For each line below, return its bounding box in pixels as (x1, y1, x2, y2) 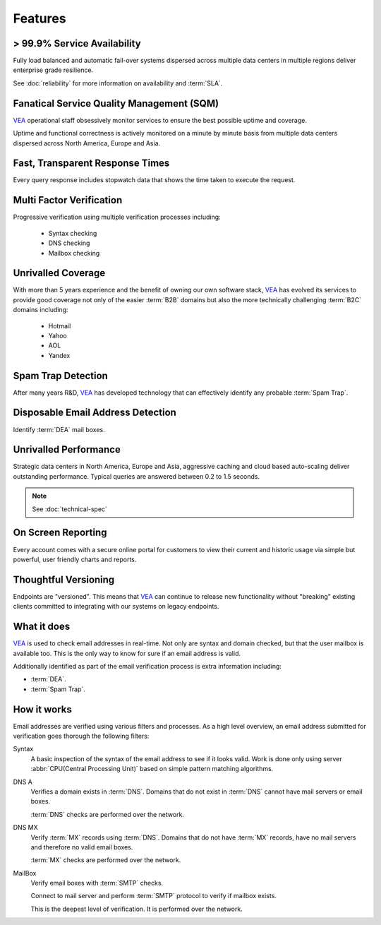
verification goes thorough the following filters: (13, 732, 150, 741)
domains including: (13, 306, 68, 314)
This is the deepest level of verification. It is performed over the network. (30, 905, 243, 913)
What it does (13, 621, 71, 633)
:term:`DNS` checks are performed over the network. (30, 810, 185, 818)
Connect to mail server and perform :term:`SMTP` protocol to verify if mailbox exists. (30, 892, 277, 900)
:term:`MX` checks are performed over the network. (30, 856, 181, 864)
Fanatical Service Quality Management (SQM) (13, 97, 219, 109)
